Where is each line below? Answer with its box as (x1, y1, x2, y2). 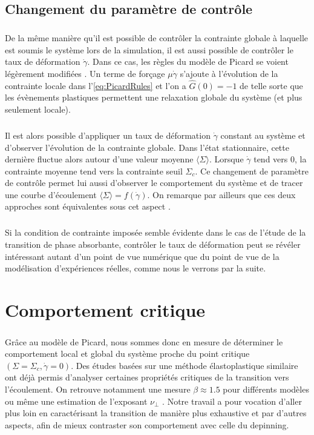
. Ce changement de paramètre (195, 164, 309, 177)
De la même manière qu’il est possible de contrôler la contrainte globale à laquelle (5, 32, 309, 44)
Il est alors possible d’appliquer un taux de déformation (5, 128, 211, 141)
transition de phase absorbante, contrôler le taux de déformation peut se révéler (5, 238, 301, 251)
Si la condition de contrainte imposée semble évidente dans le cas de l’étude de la (5, 226, 306, 239)
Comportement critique (5, 297, 206, 322)
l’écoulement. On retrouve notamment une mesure (5, 382, 191, 395)
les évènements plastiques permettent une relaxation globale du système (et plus (5, 91, 303, 104)
